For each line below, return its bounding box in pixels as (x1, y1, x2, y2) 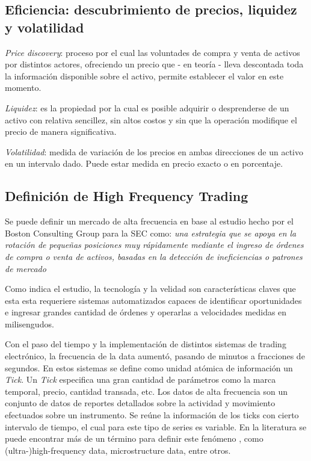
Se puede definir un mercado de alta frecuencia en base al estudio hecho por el (5, 215, 294, 227)
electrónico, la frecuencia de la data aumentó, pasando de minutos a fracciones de (5, 350, 305, 362)
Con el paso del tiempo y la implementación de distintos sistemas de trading (5, 338, 286, 350)
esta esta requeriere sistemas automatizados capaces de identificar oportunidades (5, 294, 302, 306)
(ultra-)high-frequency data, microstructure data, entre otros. (5, 444, 231, 456)
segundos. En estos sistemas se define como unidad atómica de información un (5, 361, 293, 374)
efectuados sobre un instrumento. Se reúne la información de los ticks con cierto (5, 409, 299, 421)
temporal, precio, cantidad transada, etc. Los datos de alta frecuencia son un (5, 385, 288, 397)
